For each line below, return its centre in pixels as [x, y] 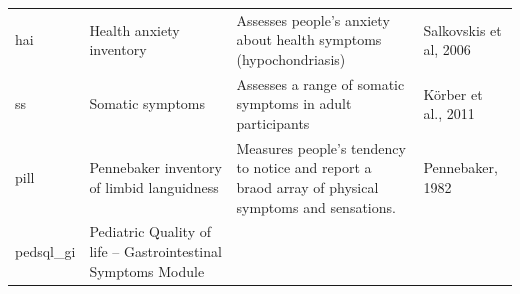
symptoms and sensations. [316, 206]
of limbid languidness [154, 187]
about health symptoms [309, 39]
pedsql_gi [45, 251]
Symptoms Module [147, 270]
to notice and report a [304, 167]
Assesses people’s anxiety [313, 19]
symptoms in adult [294, 103]
